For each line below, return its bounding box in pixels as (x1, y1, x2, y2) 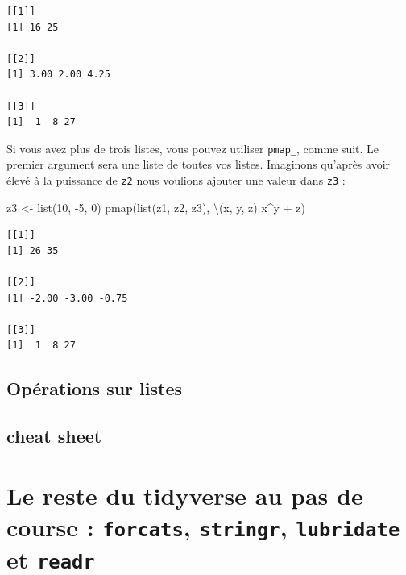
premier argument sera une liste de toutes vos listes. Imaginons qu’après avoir (6, 156, 391, 173)
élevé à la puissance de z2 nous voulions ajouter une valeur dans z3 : (6, 172, 346, 188)
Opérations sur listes (6, 376, 183, 401)
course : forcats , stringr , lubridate (6, 510, 400, 543)
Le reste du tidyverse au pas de (6, 478, 363, 511)
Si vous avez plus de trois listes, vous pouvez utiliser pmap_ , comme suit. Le (6, 140, 379, 156)
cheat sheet (6, 423, 102, 448)
